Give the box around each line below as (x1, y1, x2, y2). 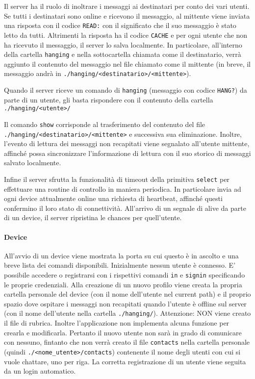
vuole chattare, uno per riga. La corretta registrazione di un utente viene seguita (4, 356, 246, 366)
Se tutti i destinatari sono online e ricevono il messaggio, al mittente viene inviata (4, 10, 250, 21)
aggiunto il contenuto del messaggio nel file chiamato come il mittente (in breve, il (4, 58, 251, 69)
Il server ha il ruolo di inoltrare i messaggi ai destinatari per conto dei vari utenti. (4, 1, 250, 11)
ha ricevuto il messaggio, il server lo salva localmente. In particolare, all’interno (4, 39, 242, 50)
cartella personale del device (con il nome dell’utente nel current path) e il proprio (4, 289, 251, 299)
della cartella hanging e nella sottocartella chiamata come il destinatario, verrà (4, 49, 241, 59)
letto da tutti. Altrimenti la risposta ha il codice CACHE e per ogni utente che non (4, 29, 248, 40)
